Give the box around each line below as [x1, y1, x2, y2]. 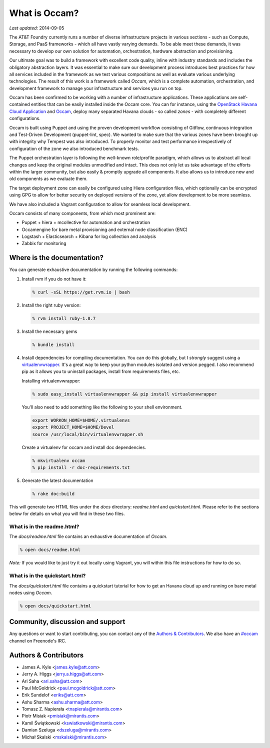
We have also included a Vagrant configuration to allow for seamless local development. [9, 201, 191, 207]
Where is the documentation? [9, 253, 103, 262]
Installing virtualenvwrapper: [21, 377, 81, 383]
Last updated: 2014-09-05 [9, 25, 64, 31]
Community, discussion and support [9, 617, 125, 626]
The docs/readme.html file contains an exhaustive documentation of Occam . [9, 533, 167, 539]
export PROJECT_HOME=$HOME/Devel [32, 424, 114, 430]
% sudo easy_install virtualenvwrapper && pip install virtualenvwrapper [32, 391, 217, 397]
